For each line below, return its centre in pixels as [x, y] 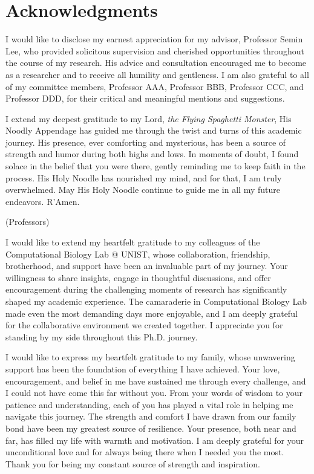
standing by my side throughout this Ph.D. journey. [102, 336]
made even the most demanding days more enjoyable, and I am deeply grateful [152, 313]
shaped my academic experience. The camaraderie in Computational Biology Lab [156, 301]
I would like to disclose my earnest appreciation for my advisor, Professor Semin [154, 39]
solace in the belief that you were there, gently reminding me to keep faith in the [155, 166]
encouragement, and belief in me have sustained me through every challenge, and [156, 381]
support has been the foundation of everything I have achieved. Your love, [143, 368]
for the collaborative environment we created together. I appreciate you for [144, 325]
